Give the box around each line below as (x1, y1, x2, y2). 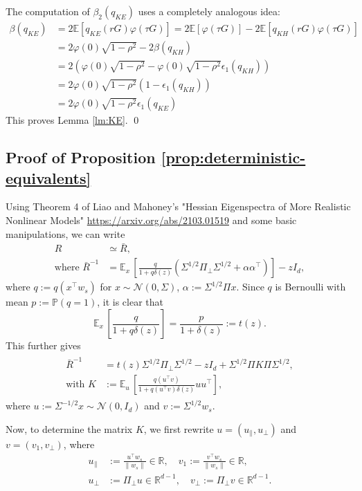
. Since (236, 279, 264, 294)
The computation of (6, 4, 90, 18)
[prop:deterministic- (161, 147, 306, 168)
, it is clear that (97, 295, 164, 309)
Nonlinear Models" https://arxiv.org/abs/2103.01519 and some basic (6, 212, 297, 227)
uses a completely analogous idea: (138, 4, 280, 18)
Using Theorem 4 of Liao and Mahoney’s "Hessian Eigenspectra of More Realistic (6, 199, 351, 214)
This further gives (6, 338, 81, 352)
